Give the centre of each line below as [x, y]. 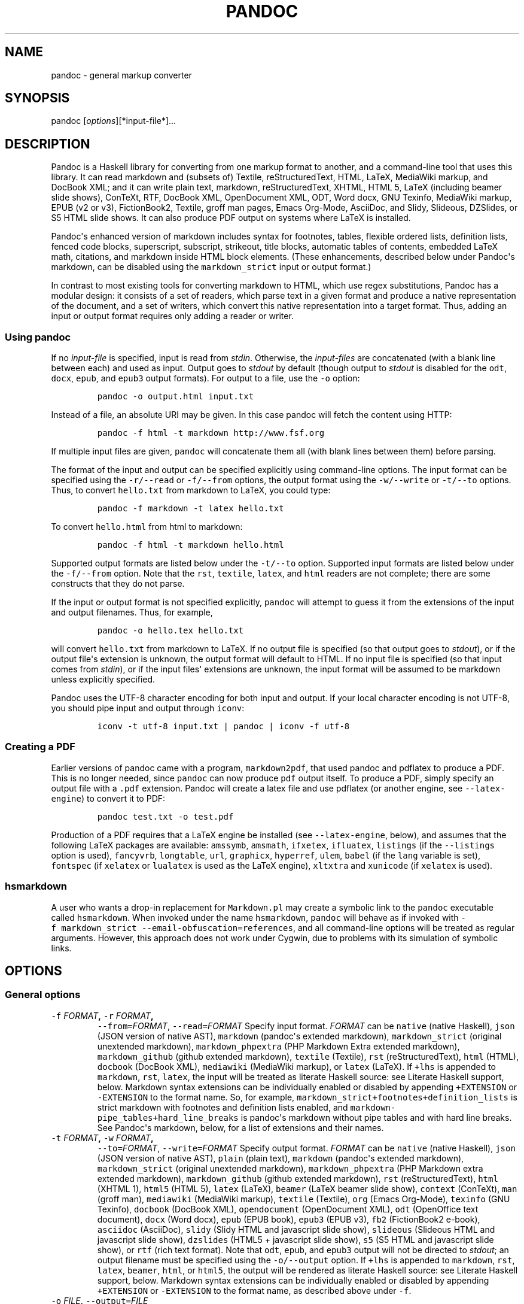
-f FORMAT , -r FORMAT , [102, 1015]
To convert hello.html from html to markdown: [147, 527]
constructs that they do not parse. [118, 584]
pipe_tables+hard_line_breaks [168, 1118]
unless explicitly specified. [103, 680]
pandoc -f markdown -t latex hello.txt [191, 509]
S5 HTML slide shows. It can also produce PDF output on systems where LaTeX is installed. [231, 218]
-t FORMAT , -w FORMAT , [102, 1138]
